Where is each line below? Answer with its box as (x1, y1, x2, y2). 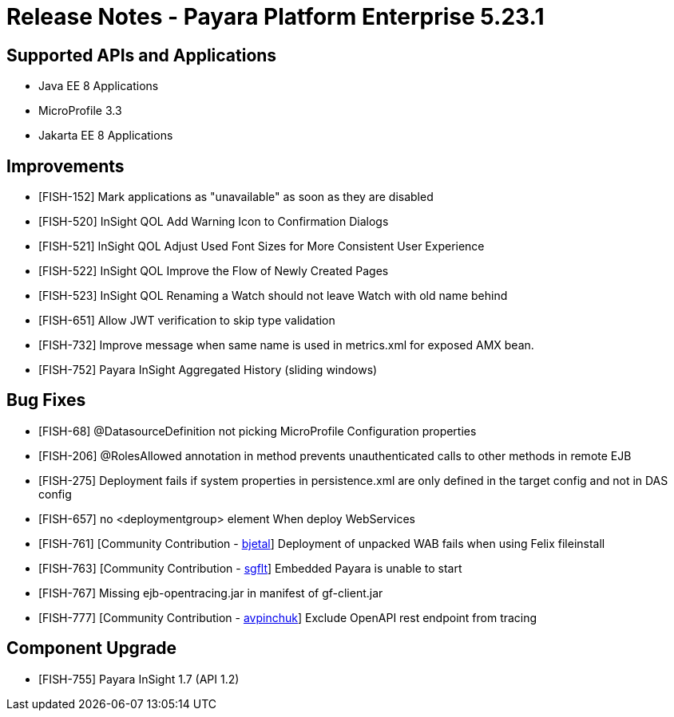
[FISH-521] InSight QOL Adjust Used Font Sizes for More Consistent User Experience (38, 239, 485, 254)
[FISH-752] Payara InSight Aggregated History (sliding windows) (38, 363, 378, 377)
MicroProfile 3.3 (38, 104, 122, 118)
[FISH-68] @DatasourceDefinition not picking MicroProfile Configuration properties (38, 424, 477, 438)
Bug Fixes (6, 390, 86, 411)
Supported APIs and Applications (6, 45, 277, 65)
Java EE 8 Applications (38, 79, 159, 93)
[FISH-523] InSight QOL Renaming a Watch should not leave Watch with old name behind (38, 289, 508, 303)
